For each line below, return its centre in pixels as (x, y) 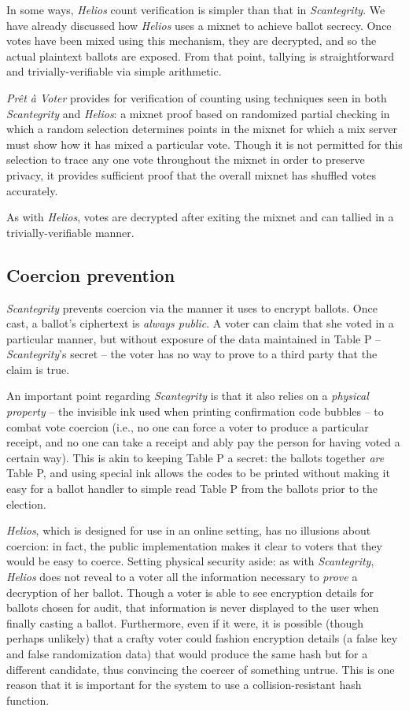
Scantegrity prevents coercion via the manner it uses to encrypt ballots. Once (192, 307)
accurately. (32, 190)
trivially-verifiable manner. (70, 232)
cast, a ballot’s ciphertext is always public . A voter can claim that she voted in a (200, 323)
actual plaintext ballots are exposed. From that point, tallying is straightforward (201, 56)
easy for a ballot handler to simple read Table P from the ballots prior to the (192, 489)
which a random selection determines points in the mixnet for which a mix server (202, 129)
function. (28, 700)
